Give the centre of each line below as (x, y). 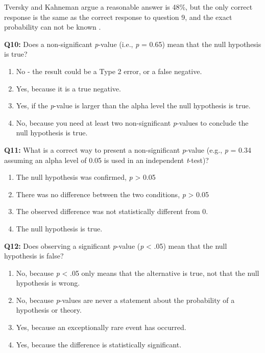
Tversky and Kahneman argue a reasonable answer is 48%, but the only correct (128, 7)
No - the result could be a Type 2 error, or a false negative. (109, 71)
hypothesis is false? (34, 256)
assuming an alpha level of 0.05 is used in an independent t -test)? (106, 160)
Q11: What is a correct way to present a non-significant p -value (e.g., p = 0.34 (128, 149)
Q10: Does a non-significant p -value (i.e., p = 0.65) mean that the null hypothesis (133, 44)
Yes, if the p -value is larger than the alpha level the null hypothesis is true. (133, 105)
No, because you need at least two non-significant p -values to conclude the (132, 122)
